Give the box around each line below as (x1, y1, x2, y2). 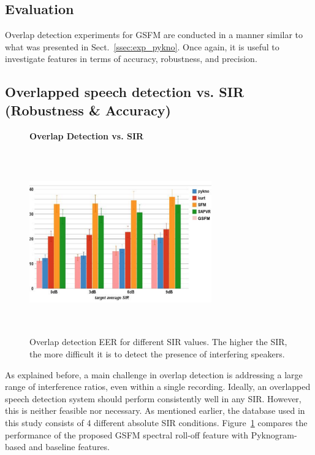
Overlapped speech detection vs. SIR (5, 82, 245, 101)
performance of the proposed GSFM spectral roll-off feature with (5, 428, 248, 441)
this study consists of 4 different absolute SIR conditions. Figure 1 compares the (5, 416, 308, 429)
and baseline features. (28, 440, 110, 453)
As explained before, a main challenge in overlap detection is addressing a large (5, 368, 303, 381)
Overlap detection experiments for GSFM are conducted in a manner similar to (5, 28, 303, 41)
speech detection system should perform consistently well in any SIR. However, (5, 392, 302, 405)
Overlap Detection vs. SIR (29, 129, 144, 142)
